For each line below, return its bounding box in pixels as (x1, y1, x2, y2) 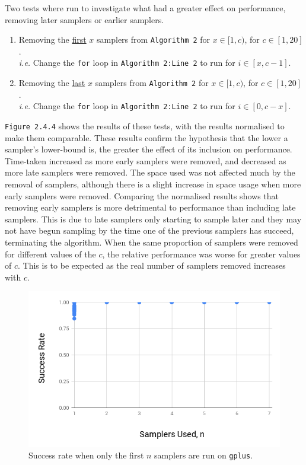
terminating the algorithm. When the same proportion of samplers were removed (5, 236, 298, 248)
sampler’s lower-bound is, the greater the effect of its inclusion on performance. (5, 143, 292, 155)
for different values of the (5, 247, 96, 260)
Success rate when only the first (28, 449, 144, 461)
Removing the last (18, 77, 85, 89)
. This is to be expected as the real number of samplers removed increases (18, 259, 286, 272)
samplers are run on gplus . (154, 449, 253, 461)
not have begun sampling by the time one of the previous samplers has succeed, (5, 224, 294, 237)
